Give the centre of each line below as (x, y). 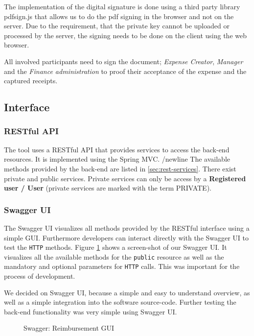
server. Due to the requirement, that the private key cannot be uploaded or (117, 26)
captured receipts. (31, 81)
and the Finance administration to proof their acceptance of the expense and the (125, 71)
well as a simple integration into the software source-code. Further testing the (120, 302)
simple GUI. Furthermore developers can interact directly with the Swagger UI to (127, 237)
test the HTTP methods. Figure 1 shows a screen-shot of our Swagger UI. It (115, 247)
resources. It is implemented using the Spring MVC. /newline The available (117, 159)
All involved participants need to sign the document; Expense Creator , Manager (124, 61)
